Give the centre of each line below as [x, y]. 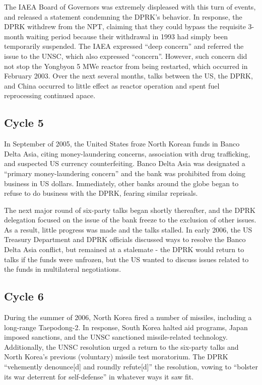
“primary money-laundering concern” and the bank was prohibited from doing [125, 173]
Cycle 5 [24, 123]
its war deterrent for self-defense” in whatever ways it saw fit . [99, 376]
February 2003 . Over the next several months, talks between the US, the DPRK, [128, 76]
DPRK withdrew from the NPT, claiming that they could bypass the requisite [125, 26]
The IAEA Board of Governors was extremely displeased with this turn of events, [130, 7]
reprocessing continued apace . [50, 95]
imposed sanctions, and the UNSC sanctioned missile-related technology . [116, 337]
